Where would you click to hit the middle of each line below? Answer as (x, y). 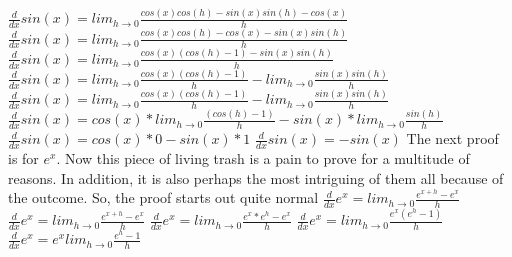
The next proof (452, 138)
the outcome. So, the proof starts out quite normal (163, 197)
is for (23, 158)
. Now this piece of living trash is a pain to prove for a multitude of (263, 158)
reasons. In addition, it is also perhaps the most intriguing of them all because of (256, 177)
